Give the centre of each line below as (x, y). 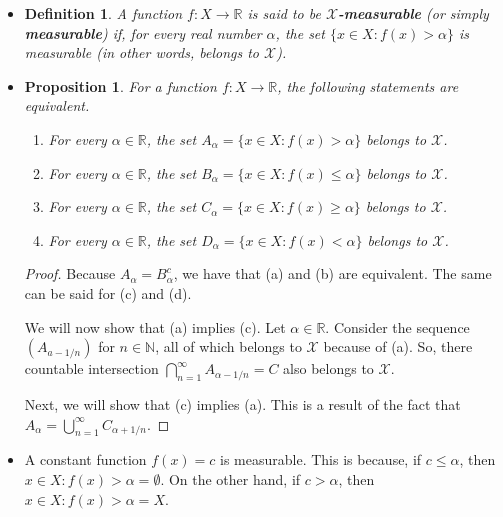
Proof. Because (70, 273)
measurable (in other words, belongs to (142, 52)
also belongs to (328, 368)
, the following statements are (368, 85)
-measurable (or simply (413, 13)
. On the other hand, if (230, 478)
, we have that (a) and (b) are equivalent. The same (332, 273)
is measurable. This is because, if (321, 459)
